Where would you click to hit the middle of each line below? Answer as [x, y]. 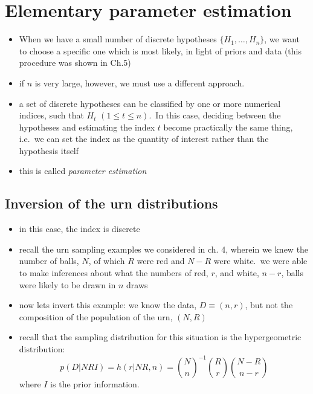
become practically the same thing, [228, 127]
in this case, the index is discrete [79, 229]
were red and [161, 261]
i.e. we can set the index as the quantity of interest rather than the [144, 139]
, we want [282, 39]
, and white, [237, 273]
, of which [107, 261]
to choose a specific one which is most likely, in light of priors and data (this [160, 50]
